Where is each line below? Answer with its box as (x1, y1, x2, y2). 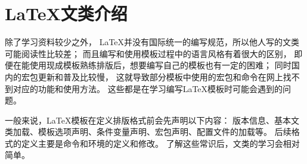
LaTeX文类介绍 (5, 1, 128, 26)
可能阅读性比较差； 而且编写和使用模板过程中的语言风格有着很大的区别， (5, 47, 292, 59)
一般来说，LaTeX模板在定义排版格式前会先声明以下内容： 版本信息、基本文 (5, 113, 300, 126)
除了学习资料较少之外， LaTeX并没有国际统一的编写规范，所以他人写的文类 (5, 36, 300, 48)
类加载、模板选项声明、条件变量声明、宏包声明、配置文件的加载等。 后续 (5, 125, 292, 138)
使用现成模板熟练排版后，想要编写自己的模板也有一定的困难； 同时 (29, 59, 292, 71)
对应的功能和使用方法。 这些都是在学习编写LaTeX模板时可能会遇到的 (13, 82, 283, 94)
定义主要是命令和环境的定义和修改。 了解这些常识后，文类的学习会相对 (21, 137, 300, 149)
